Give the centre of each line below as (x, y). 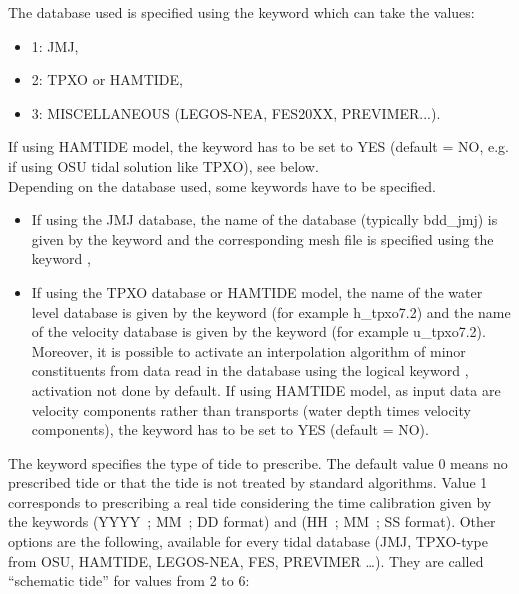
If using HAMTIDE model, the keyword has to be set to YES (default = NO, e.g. (258, 146)
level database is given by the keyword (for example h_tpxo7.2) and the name (271, 311)
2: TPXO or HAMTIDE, (107, 79)
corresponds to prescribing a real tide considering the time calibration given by (250, 501)
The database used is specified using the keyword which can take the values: (241, 12)
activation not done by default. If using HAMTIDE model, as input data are (266, 389)
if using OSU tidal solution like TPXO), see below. (163, 165)
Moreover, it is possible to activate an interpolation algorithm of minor (248, 350)
